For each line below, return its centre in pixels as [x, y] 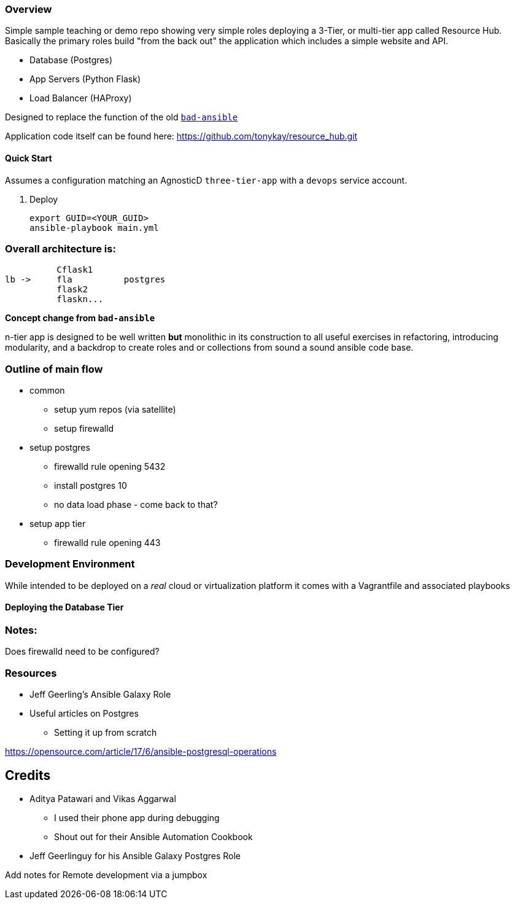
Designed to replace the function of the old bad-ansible [122, 117]
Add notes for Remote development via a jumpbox [106, 875]
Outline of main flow [54, 369]
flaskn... [80, 299]
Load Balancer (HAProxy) [81, 98]
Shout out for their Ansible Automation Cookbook [153, 837]
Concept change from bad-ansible [80, 318]
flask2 [72, 290]
